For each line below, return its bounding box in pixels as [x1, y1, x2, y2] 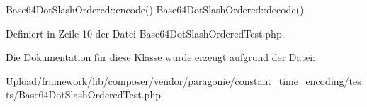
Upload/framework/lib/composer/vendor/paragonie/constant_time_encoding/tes [6, 73, 361, 88]
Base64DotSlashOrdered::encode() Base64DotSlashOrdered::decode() [6, 2, 304, 16]
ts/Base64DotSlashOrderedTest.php [6, 87, 161, 102]
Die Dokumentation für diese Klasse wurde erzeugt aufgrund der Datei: [6, 50, 315, 64]
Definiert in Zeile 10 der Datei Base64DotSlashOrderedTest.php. [6, 26, 285, 40]
